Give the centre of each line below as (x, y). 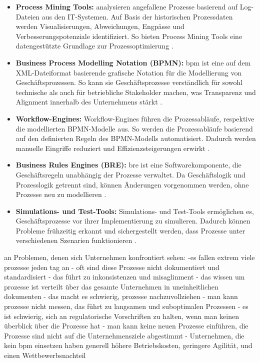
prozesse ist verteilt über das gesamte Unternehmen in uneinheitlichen (111, 286)
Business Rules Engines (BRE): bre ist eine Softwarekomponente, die (128, 165)
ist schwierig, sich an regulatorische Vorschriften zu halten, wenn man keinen (121, 316)
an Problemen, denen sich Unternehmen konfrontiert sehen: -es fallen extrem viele (129, 257)
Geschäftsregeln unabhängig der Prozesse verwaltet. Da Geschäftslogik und (130, 174)
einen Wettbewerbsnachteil (45, 355)
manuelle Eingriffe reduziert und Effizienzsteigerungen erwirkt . (113, 148)
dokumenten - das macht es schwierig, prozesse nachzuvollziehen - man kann (121, 296)
